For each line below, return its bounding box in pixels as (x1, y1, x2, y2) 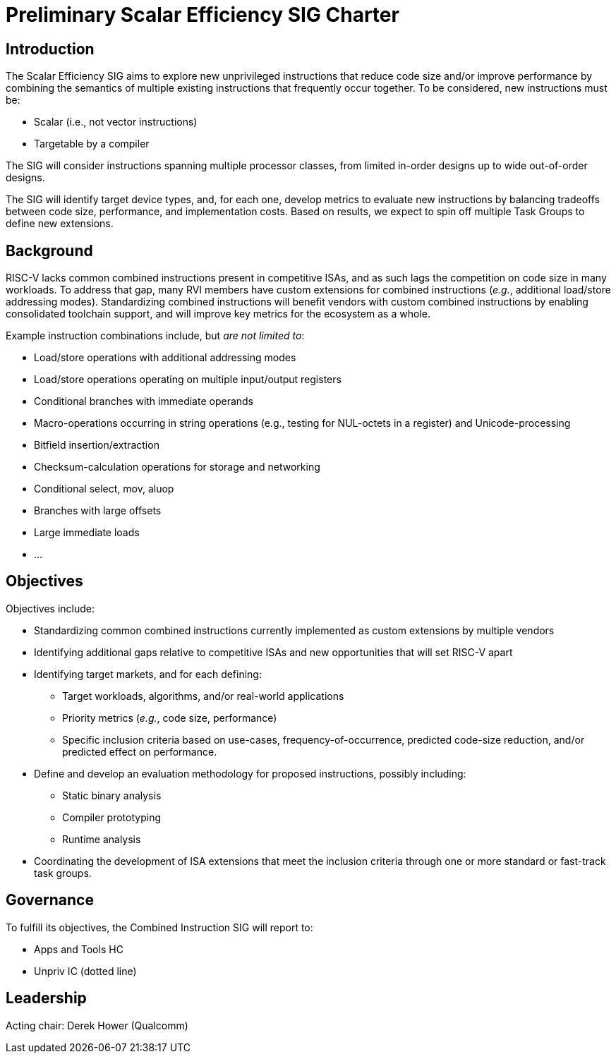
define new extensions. (6, 217, 114, 230)
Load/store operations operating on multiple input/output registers (34, 373, 342, 386)
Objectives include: (6, 602, 95, 615)
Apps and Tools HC (34, 943, 123, 955)
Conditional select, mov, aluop (34, 483, 174, 495)
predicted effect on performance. (62, 745, 217, 758)
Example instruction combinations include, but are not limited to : (6, 329, 305, 342)
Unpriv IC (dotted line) (34, 964, 137, 977)
